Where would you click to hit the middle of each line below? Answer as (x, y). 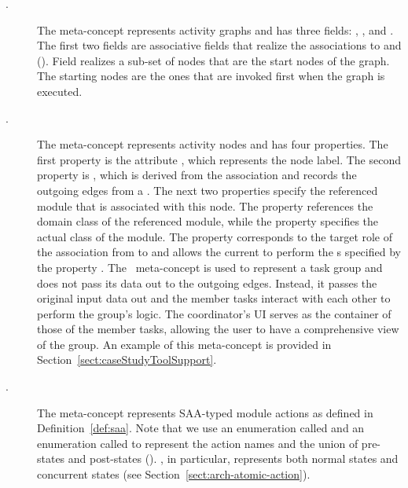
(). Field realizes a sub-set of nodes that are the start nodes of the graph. (213, 60)
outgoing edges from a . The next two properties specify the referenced (208, 190)
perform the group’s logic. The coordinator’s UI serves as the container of (214, 313)
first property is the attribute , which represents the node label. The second (219, 159)
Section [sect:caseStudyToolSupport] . (127, 360)
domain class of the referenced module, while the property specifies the (208, 221)
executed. (60, 91)
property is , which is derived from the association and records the (197, 175)
